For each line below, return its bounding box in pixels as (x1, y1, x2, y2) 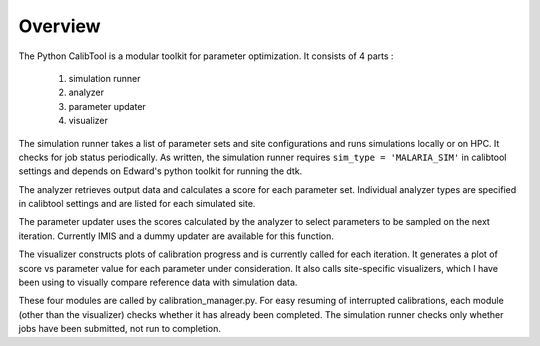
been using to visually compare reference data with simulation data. (18, 276, 298, 289)
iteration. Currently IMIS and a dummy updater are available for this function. (18, 230, 335, 242)
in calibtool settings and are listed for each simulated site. (18, 198, 256, 210)
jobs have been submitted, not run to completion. (18, 323, 222, 335)
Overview (18, 15, 101, 37)
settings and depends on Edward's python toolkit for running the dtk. (18, 165, 303, 177)
